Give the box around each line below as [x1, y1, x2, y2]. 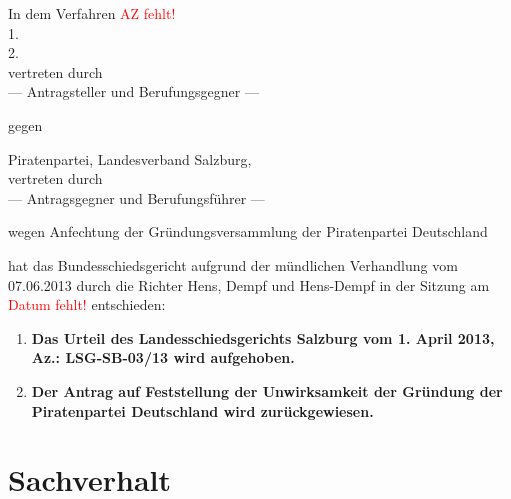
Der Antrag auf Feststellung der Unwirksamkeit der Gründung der [31, 380, 503, 401]
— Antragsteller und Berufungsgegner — [8, 81, 259, 102]
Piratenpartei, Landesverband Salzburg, [8, 148, 252, 169]
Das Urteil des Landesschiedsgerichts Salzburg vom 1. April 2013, [31, 327, 495, 348]
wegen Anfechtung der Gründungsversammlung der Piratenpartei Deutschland [8, 221, 488, 242]
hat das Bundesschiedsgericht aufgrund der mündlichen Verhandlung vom [8, 254, 458, 275]
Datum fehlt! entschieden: [8, 294, 166, 315]
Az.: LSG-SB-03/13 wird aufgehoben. [31, 347, 295, 368]
